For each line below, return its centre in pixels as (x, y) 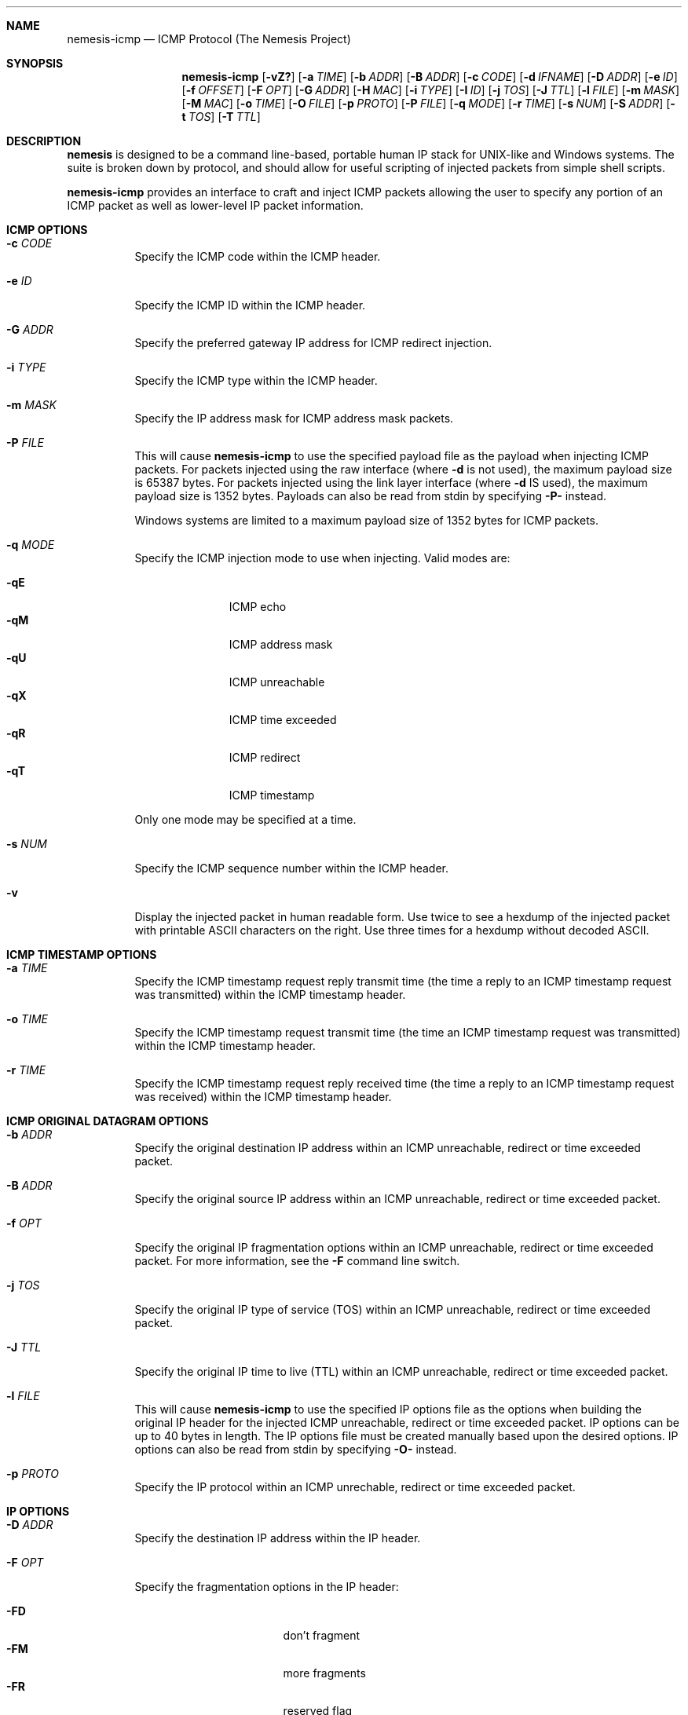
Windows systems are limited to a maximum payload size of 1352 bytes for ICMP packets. (367, 520)
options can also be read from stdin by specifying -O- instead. (296, 1449)
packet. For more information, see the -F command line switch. (297, 1261)
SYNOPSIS (35, 63)
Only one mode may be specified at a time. (245, 819)
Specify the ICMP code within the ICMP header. (258, 256)
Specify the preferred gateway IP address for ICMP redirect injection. (313, 343)
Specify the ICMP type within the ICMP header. (256, 380)
